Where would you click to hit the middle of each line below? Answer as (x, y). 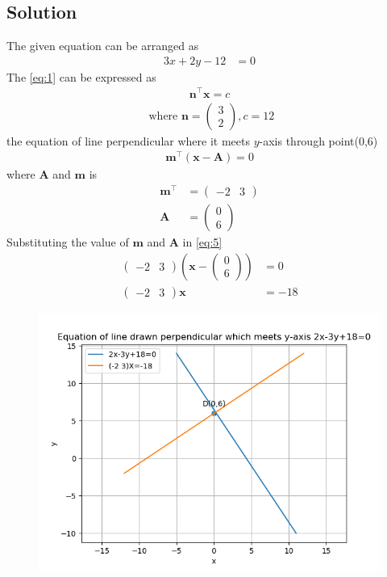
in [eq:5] (202, 242)
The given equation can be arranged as (103, 46)
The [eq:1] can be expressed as (81, 76)
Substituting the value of (68, 242)
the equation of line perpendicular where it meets (128, 140)
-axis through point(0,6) (318, 140)
